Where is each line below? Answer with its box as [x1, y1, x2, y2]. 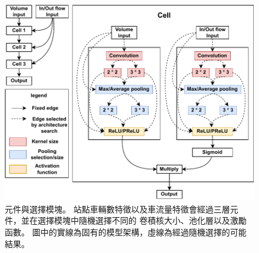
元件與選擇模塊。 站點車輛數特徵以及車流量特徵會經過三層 [5, 202, 230, 215]
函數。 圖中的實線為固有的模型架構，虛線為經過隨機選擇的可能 [5, 226, 247, 238]
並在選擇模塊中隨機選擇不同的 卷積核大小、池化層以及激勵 [21, 214, 247, 227]
